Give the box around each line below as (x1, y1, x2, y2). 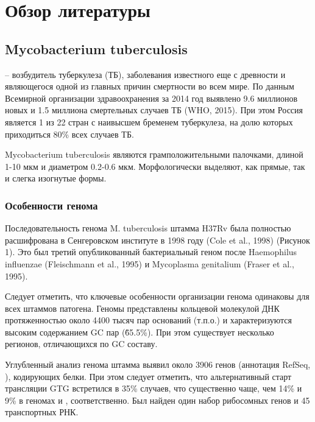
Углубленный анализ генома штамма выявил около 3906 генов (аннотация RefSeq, (5, 358, 311, 371)
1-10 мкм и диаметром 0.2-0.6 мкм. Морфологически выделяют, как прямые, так (5, 160, 305, 172)
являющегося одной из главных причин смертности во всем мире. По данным (5, 80, 294, 93)
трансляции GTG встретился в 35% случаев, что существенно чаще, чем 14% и (5, 382, 302, 395)
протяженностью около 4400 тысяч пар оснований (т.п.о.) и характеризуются (5, 314, 292, 326)
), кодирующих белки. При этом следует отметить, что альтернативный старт (5, 370, 292, 382)
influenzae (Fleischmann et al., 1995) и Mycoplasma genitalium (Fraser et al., (5, 257, 294, 270)
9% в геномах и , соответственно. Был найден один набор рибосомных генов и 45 (5, 393, 310, 406)
